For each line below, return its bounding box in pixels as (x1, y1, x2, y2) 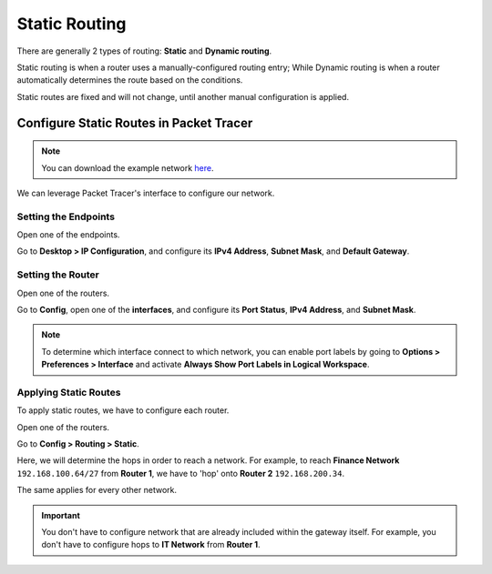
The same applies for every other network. (16, 485, 178, 496)
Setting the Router (16, 268, 99, 281)
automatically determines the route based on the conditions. (16, 75, 243, 86)
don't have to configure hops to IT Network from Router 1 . (41, 539, 261, 550)
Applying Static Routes (16, 386, 121, 398)
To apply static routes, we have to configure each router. (16, 405, 230, 416)
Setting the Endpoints (16, 210, 116, 223)
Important (41, 509, 81, 520)
